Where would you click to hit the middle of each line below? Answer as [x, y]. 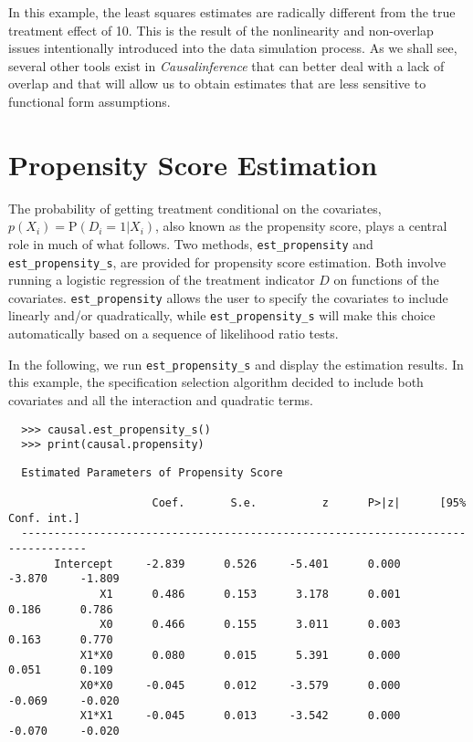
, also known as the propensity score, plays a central [301, 226]
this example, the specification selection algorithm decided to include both [216, 382]
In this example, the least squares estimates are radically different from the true [232, 12]
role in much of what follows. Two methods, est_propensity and [191, 243]
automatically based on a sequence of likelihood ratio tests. [173, 334]
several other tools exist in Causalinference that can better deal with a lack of [226, 65]
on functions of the [386, 280]
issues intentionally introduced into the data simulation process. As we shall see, [233, 48]
